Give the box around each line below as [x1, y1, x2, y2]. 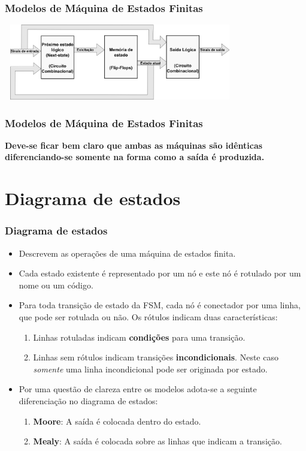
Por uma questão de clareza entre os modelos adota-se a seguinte [19, 383, 257, 395]
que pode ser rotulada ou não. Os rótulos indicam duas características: [19, 310, 278, 323]
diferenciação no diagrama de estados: [19, 394, 158, 407]
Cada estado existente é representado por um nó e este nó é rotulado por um [19, 267, 301, 279]
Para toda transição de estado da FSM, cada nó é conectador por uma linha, [19, 299, 301, 311]
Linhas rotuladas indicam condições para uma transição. [33, 330, 246, 343]
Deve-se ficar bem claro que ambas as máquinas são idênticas [5, 139, 263, 151]
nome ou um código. [19, 278, 93, 291]
